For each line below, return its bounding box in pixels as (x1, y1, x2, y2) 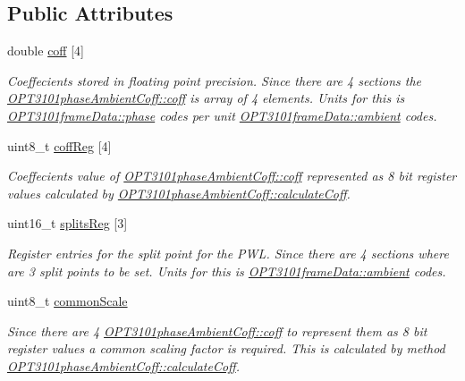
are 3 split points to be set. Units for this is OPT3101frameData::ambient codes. (7, 261, 446, 280)
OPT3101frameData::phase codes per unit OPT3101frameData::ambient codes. (7, 106, 437, 124)
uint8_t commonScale (7, 292, 128, 310)
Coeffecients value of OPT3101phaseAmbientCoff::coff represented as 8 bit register (7, 166, 457, 185)
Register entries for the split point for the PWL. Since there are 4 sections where (7, 243, 449, 262)
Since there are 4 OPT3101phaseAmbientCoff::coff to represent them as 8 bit (7, 321, 427, 340)
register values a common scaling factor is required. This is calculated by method (7, 339, 445, 358)
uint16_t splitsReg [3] (7, 214, 128, 233)
